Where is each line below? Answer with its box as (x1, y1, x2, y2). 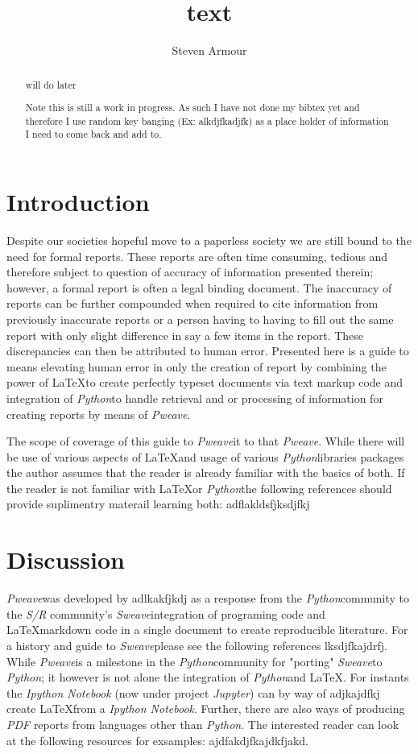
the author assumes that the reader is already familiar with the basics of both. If (6, 464, 405, 481)
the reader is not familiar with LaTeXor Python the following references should (6, 479, 392, 496)
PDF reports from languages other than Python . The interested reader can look (6, 715, 399, 732)
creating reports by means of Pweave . (6, 405, 191, 422)
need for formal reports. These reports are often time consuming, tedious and (6, 247, 388, 264)
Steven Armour (172, 42, 247, 59)
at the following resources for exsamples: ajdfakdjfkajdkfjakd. (6, 731, 308, 748)
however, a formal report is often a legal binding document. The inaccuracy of (6, 279, 392, 296)
